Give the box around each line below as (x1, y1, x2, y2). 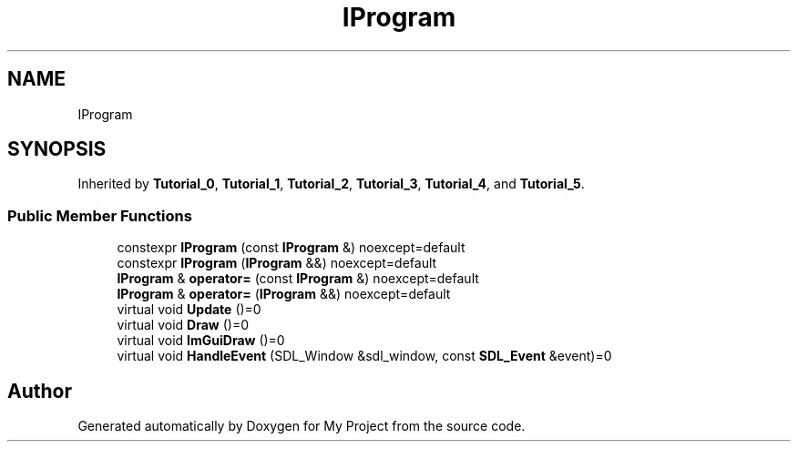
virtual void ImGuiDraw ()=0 (117, 332, 285, 349)
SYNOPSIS (7, 138, 107, 161)
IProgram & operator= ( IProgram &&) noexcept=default (117, 286, 451, 302)
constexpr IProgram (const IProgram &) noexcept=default (117, 240, 465, 256)
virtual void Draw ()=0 (117, 317, 249, 333)
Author (7, 379, 72, 403)
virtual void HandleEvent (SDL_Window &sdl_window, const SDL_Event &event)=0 (117, 348, 612, 364)
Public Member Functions (7, 206, 192, 225)
